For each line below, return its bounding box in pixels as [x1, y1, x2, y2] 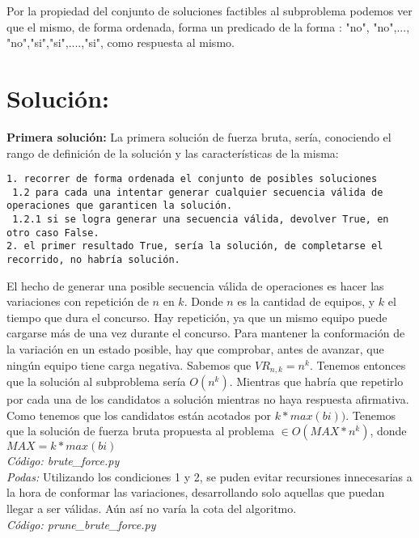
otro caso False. [6, 227, 99, 239]
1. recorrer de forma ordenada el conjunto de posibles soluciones [6, 173, 378, 185]
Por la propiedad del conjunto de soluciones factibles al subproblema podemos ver [6, 2, 413, 19]
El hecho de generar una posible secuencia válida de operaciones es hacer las [6, 277, 384, 294]
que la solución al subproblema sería [6, 373, 186, 390]
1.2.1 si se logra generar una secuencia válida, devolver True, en [12, 214, 389, 226]
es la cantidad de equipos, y [237, 293, 375, 310]
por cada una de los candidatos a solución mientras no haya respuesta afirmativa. [6, 391, 409, 408]
